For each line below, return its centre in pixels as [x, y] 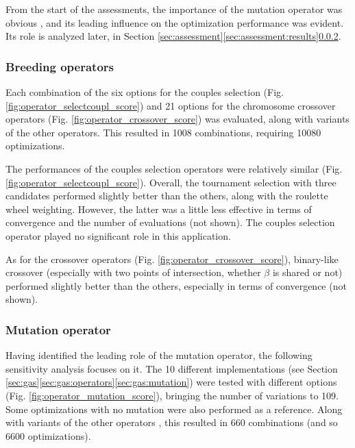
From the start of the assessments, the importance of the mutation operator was [174, 9]
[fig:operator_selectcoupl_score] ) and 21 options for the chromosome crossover [171, 105]
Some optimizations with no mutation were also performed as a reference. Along [174, 409]
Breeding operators [60, 66]
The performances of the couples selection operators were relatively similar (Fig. [174, 168]
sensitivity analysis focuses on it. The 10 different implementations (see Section [172, 368]
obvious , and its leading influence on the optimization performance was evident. [175, 22]
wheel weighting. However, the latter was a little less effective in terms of [159, 209]
